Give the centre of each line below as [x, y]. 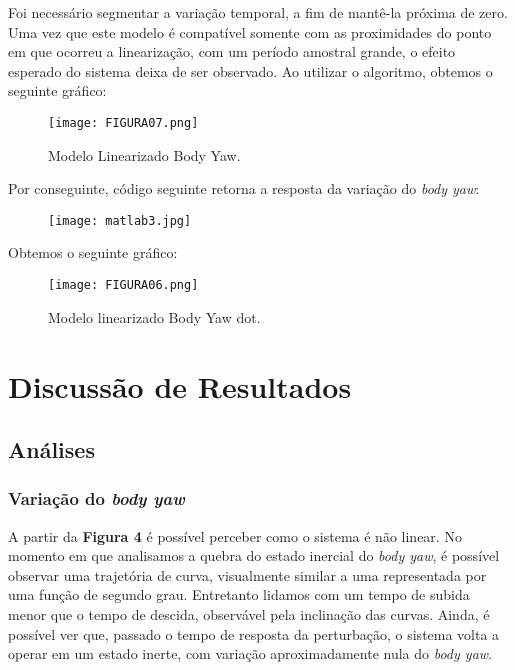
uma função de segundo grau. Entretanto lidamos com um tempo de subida [239, 594]
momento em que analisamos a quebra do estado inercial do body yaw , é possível [254, 555]
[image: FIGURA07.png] [123, 122]
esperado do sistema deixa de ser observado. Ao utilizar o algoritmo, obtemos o [250, 70]
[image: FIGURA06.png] [123, 285]
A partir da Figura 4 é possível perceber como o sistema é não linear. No [235, 535]
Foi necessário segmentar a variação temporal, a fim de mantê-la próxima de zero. [258, 12]
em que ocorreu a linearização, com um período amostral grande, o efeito [232, 51]
